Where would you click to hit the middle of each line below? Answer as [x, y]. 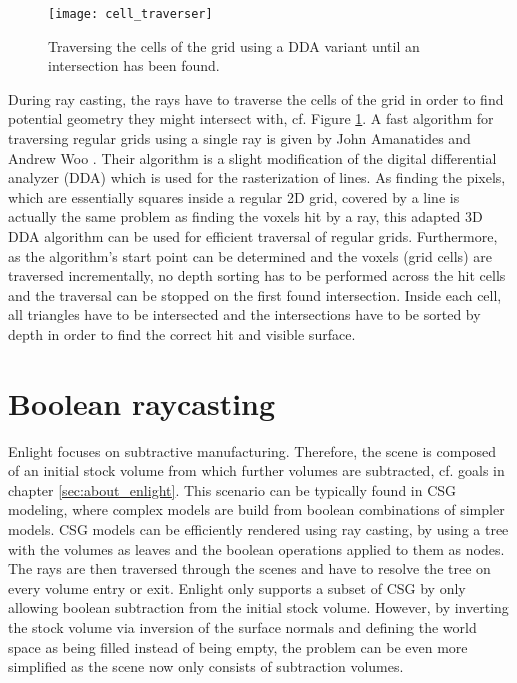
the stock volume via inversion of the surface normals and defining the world [242, 627]
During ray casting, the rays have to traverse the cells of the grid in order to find [256, 98]
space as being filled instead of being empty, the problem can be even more [238, 646]
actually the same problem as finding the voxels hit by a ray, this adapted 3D [245, 216]
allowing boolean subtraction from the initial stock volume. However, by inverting [258, 607]
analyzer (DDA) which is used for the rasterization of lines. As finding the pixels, [257, 177]
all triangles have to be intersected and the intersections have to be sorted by [244, 314]
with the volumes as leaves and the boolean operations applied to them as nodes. [256, 548]
